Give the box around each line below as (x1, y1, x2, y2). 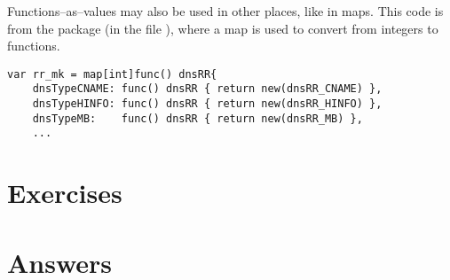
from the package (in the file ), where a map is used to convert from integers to (7, 19, 438, 37)
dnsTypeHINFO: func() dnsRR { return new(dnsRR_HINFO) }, (32, 97, 383, 111)
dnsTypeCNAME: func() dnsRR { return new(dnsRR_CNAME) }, (32, 82, 383, 96)
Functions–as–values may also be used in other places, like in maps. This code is (7, 2, 444, 19)
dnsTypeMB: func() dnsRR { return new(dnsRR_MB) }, (32, 112, 363, 125)
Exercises (7, 175, 122, 211)
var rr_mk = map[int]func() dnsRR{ (7, 67, 217, 81)
